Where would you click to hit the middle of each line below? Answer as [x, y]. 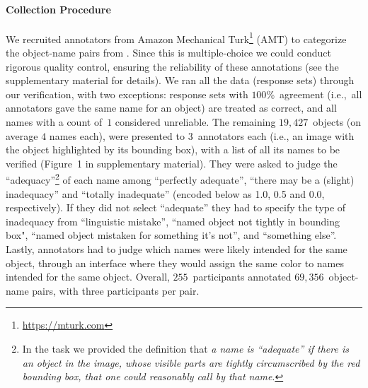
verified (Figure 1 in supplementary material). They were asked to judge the [172, 163]
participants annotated [242, 277]
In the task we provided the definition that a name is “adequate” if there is [185, 348]
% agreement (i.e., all [314, 94]
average [22, 135]
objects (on [337, 122]
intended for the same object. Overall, [88, 277]
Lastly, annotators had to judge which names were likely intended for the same [177, 249]
